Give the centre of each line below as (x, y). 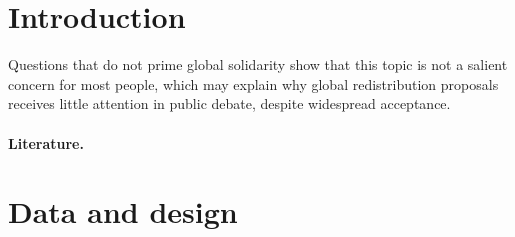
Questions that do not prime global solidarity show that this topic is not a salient (258, 64)
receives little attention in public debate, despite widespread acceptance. (229, 103)
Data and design (123, 211)
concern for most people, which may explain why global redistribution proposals (253, 83)
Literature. (46, 142)
